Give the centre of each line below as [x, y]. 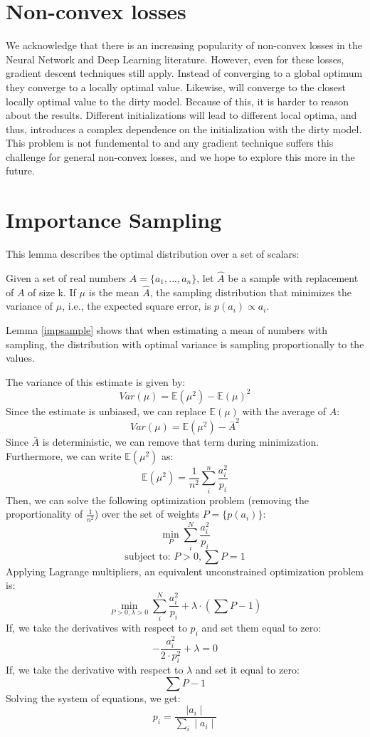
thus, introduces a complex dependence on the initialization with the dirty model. [184, 129]
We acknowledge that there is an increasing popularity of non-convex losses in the [184, 45]
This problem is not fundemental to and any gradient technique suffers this [170, 143]
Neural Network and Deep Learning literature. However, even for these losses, [175, 59]
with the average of [284, 411]
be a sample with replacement [293, 278]
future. [20, 171]
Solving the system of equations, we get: [93, 697]
